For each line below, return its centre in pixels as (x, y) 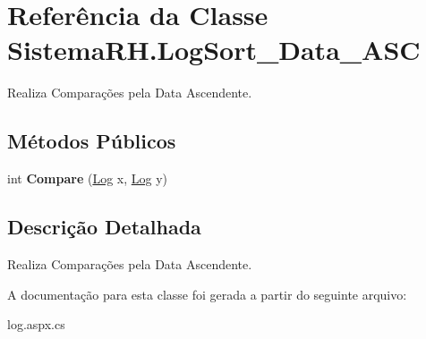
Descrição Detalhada (104, 227)
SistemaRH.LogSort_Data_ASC (214, 50)
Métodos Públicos (92, 141)
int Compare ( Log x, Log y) (88, 178)
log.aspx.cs (36, 324)
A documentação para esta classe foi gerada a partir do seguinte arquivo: (207, 294)
